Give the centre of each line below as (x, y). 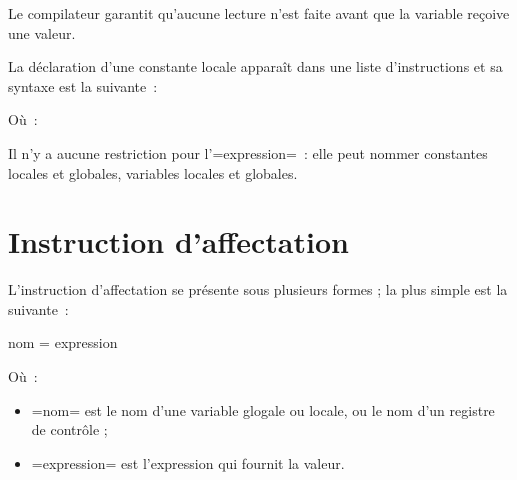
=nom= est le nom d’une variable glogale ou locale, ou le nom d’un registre (263, 409)
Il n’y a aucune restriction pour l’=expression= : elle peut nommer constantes (248, 152)
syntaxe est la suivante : (83, 85)
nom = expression (63, 342)
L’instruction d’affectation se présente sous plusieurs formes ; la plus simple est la (258, 289)
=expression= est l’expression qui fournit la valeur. (188, 462)
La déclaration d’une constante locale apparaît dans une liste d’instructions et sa (255, 66)
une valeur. (42, 32)
